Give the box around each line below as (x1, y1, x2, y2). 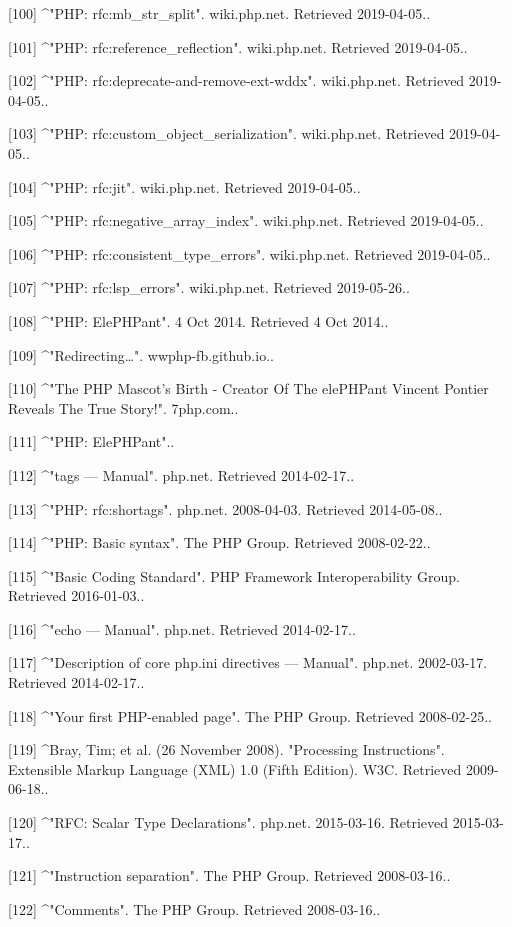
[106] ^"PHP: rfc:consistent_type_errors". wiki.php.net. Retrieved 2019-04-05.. (8, 243, 491, 264)
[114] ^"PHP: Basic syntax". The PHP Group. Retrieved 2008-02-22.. (8, 532, 431, 553)
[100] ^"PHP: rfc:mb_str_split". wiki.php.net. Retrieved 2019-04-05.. (8, 3, 431, 23)
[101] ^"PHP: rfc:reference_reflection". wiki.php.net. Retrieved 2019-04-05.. (8, 36, 468, 57)
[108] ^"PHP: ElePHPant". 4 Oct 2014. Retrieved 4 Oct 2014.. (8, 310, 389, 331)
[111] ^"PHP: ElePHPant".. (8, 431, 175, 452)
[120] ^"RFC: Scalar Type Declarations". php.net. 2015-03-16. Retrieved (8, 812, 449, 833)
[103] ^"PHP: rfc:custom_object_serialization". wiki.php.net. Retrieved (8, 123, 445, 144)
